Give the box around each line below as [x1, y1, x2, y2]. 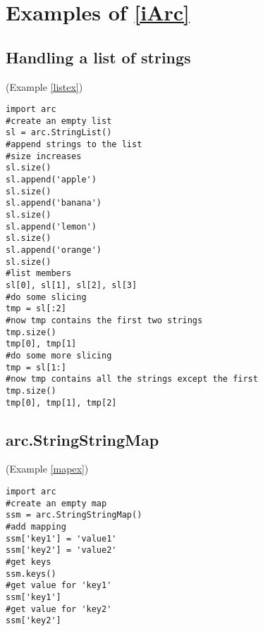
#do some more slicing [6, 350, 112, 361]
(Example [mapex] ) [6, 461, 89, 476]
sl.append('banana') [6, 198, 102, 208]
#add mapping [6, 522, 66, 532]
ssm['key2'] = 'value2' [6, 545, 117, 556]
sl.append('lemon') [6, 221, 97, 232]
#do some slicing [6, 292, 87, 302]
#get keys [6, 556, 51, 567]
